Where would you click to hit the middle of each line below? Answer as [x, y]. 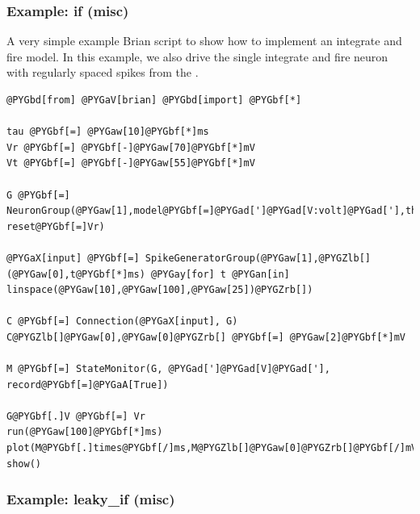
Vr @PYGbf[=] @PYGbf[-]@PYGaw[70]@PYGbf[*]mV [131, 147]
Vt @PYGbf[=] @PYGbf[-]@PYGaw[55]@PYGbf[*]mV [131, 163]
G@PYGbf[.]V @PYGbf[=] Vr [76, 416]
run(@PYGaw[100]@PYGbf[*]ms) [85, 432]
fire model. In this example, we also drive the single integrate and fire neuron [197, 56]
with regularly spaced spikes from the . [103, 72]
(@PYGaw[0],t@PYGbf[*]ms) [76, 274]
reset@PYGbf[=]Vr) [56, 226]
